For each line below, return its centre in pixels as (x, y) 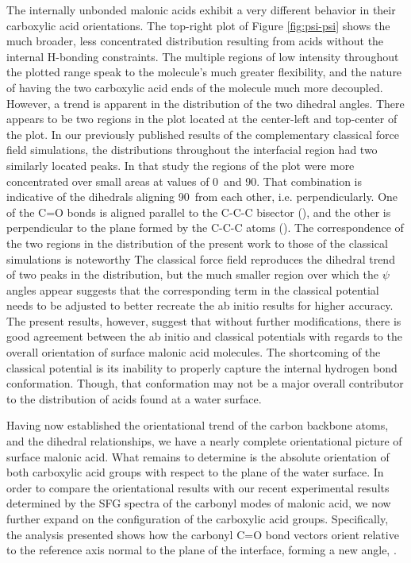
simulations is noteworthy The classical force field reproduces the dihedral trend (201, 258)
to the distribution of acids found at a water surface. (134, 398)
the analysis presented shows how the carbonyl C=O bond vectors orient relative (203, 534)
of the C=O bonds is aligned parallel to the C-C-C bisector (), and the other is (199, 212)
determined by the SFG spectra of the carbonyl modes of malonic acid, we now (199, 503)
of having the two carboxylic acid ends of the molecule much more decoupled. (195, 87)
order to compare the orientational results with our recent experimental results (198, 487)
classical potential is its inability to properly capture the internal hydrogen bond (202, 367)
